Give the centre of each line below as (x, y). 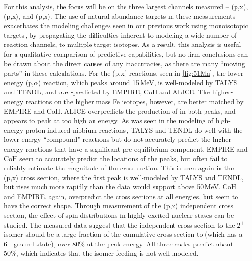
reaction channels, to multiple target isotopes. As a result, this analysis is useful (123, 44)
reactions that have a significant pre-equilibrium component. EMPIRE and (136, 148)
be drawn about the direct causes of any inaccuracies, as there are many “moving (125, 63)
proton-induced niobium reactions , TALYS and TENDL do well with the (134, 130)
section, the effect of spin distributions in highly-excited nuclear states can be (119, 215)
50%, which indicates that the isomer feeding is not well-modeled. (101, 253)
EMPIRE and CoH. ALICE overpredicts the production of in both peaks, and (120, 111)
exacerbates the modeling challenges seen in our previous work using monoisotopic (126, 25)
